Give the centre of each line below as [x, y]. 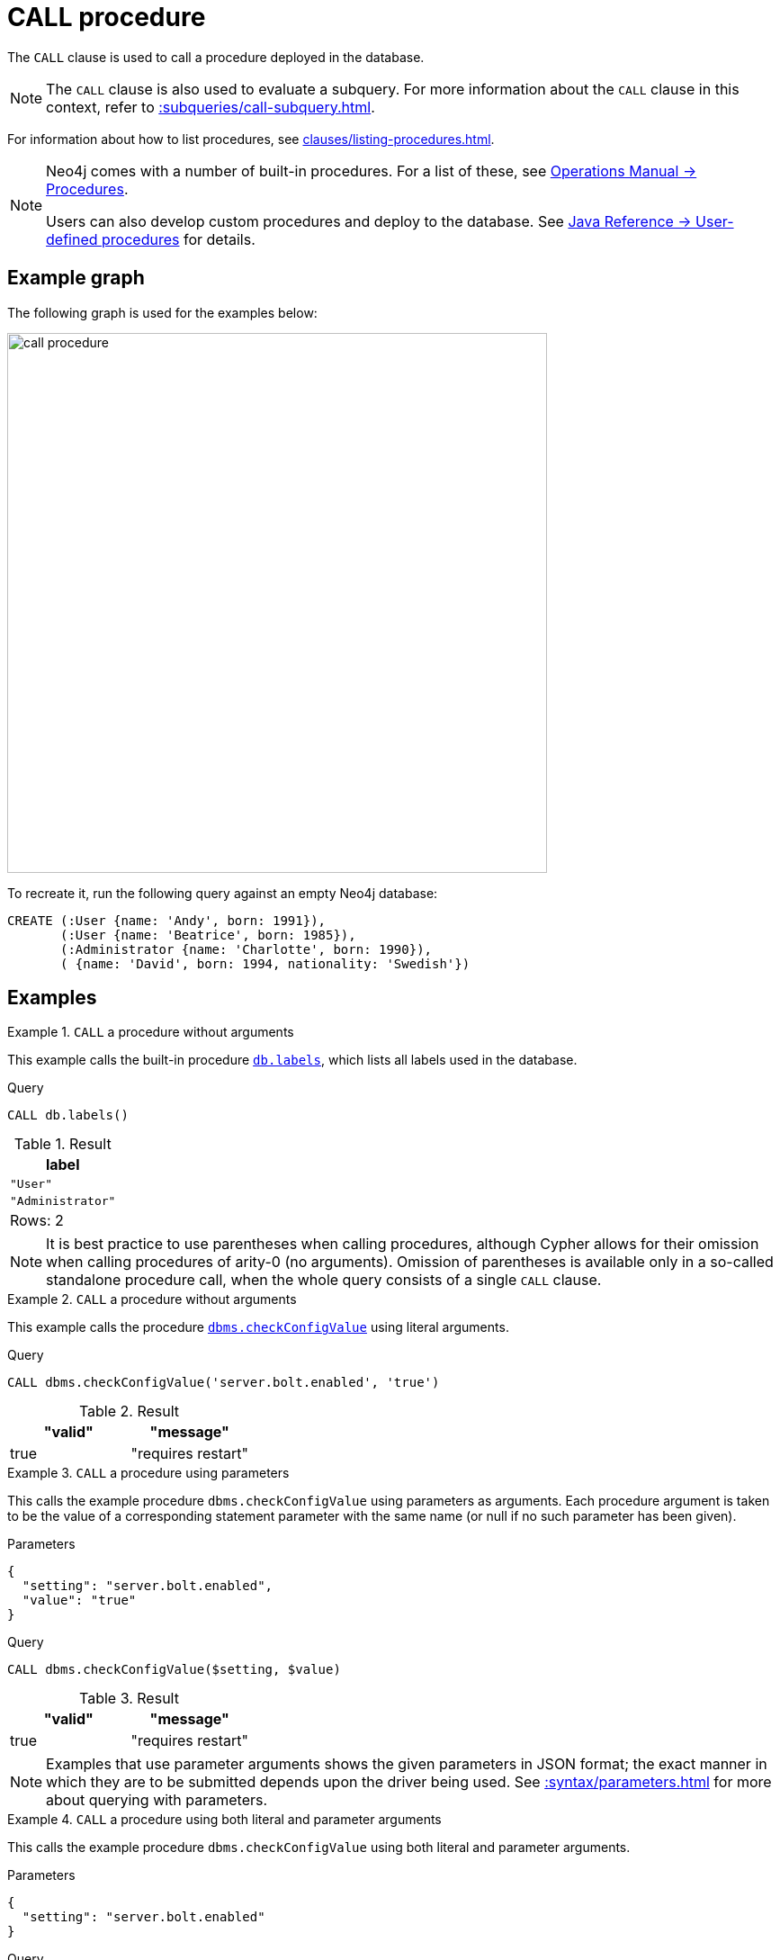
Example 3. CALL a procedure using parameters [148, 1473]
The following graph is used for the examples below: [162, 312]
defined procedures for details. [151, 239]
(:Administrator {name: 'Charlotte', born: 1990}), [247, 949]
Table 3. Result [129, 1699]
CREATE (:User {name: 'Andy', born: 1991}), [167, 920]
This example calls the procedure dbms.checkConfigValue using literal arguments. [258, 1327]
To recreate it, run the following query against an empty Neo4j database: [223, 893]
